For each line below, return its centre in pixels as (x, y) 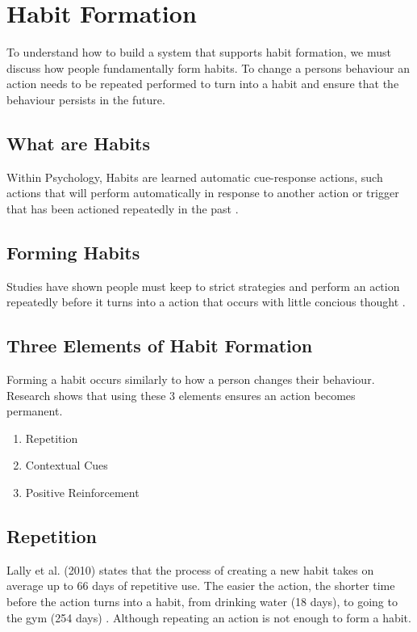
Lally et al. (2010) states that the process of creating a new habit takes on (190, 569)
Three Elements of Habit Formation (160, 345)
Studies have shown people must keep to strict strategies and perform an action (203, 286)
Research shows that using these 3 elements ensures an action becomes (181, 395)
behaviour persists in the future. (86, 99)
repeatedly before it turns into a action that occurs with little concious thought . (206, 302)
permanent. (35, 411)
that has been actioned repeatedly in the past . (123, 208)
